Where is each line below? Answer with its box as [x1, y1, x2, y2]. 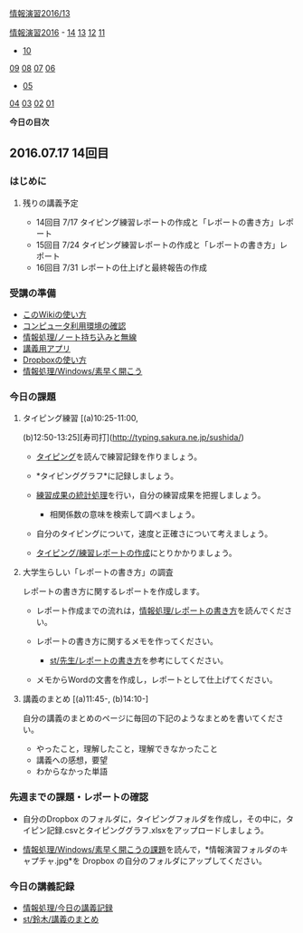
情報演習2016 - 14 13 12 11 [9, 27, 106, 38]
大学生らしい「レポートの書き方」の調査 [22, 567, 174, 578]
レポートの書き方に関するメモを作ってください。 [35, 636, 219, 647]
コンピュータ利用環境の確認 [22, 320, 127, 331]
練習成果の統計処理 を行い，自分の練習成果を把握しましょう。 [35, 490, 266, 501]
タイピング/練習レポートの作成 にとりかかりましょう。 [35, 547, 237, 559]
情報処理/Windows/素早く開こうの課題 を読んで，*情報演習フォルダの [22, 843, 280, 854]
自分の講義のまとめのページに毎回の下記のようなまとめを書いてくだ [22, 713, 276, 724]
